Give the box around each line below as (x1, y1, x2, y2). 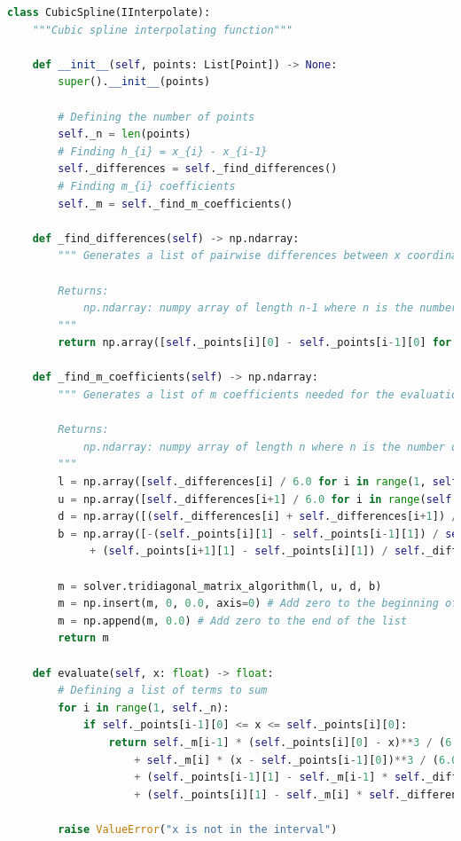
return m (58, 632, 109, 645)
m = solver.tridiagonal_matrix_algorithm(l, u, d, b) (58, 579, 382, 593)
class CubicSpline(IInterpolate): (7, 6, 211, 19)
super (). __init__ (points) (58, 75, 211, 89)
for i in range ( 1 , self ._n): (58, 701, 230, 714)
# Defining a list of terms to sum (58, 684, 268, 697)
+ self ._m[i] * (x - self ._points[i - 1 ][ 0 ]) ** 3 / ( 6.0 (134, 753, 458, 766)
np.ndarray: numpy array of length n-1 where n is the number (82, 302, 458, 315)
